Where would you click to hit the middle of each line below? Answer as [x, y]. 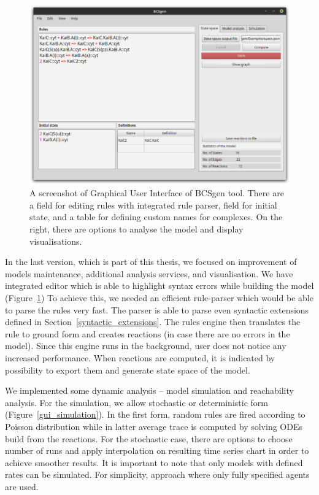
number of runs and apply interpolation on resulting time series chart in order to [157, 451]
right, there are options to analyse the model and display [136, 229]
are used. [22, 486]
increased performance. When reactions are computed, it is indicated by [140, 357]
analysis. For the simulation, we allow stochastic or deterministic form [136, 402]
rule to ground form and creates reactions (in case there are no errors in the [148, 333]
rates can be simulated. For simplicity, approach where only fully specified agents [157, 474]
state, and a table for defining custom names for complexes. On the [156, 217]
